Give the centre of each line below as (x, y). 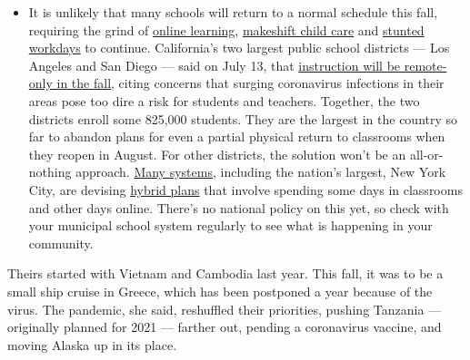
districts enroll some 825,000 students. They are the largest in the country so (243, 118)
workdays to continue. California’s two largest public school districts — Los (239, 48)
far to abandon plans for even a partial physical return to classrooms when (237, 136)
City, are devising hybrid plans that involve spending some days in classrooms (245, 189)
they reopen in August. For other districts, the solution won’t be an (217, 154)
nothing (50, 172)
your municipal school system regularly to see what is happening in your (230, 225)
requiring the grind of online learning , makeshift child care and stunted (226, 29)
